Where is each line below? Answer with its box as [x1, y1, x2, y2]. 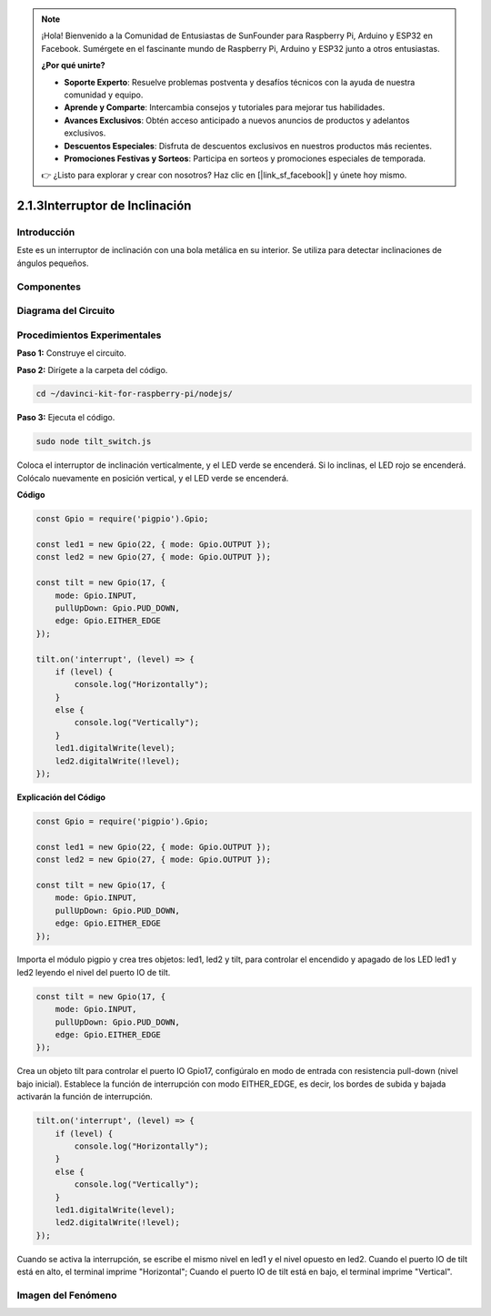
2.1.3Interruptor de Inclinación [16, 198, 192, 214]
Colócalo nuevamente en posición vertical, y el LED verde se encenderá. [16, 472, 289, 483]
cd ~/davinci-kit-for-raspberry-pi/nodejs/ [35, 389, 234, 400]
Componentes [16, 280, 82, 293]
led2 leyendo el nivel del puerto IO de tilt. [16, 967, 171, 977]
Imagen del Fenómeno [16, 1289, 117, 1301]
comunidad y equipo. [64, 89, 144, 100]
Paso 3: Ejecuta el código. [16, 412, 115, 423]
